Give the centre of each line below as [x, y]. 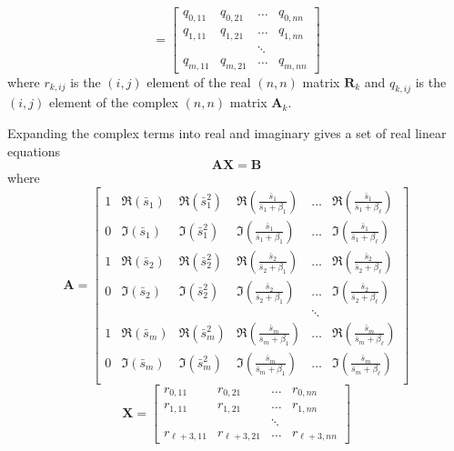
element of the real [199, 81]
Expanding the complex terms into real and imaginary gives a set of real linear [227, 132]
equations [34, 150]
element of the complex [113, 102]
